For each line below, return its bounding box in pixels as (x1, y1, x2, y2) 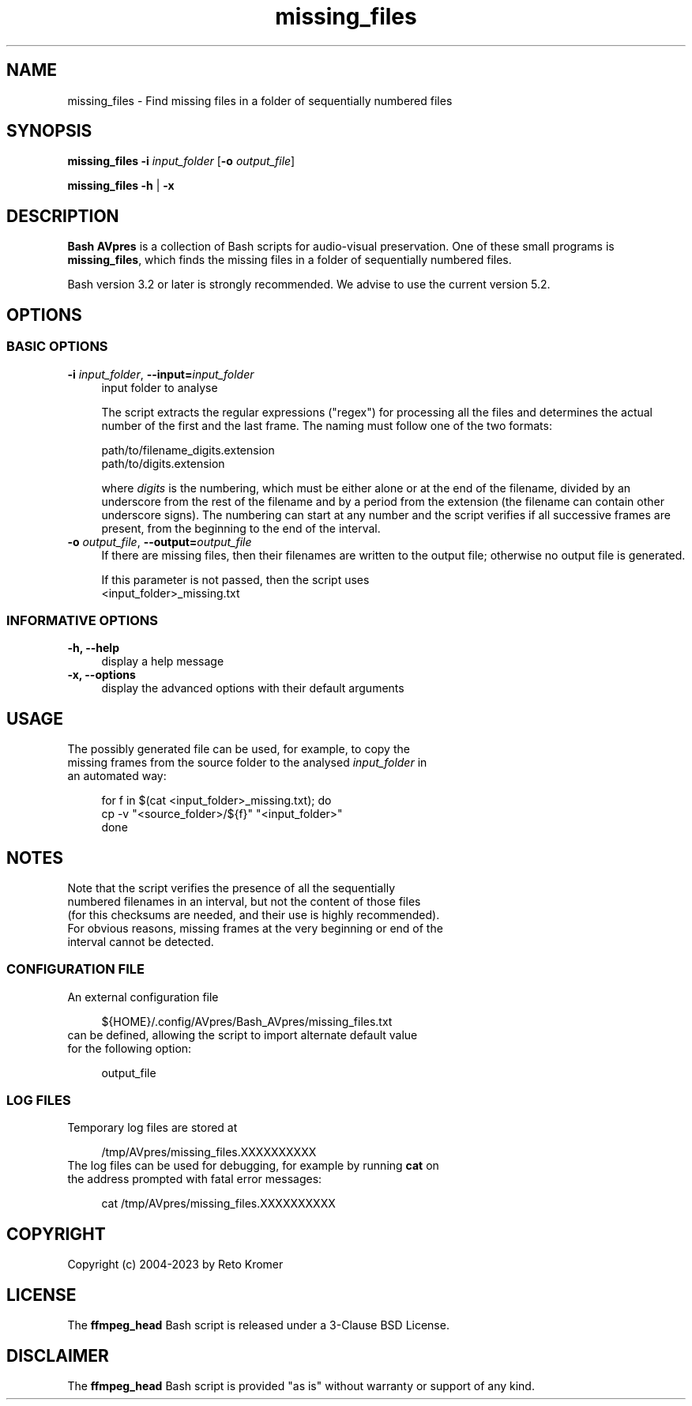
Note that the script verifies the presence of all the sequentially (67, 880, 396, 895)
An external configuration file (67, 989, 219, 1004)
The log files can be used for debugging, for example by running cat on (67, 1159, 439, 1173)
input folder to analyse (101, 380, 218, 394)
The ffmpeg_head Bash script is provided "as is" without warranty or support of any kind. (67, 1378, 535, 1393)
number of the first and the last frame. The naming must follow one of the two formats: (101, 418, 552, 432)
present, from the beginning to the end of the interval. (101, 521, 381, 535)
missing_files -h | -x (67, 179, 175, 193)
